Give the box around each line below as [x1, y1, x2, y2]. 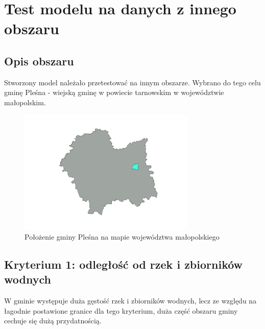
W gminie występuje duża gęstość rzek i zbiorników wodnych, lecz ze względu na [4, 295, 257, 306]
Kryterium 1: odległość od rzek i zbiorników [4, 256, 243, 272]
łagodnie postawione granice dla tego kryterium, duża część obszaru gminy [4, 305, 238, 316]
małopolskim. [4, 97, 46, 107]
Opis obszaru [4, 53, 74, 68]
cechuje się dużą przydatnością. [4, 315, 102, 326]
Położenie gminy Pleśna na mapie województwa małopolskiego [25, 231, 220, 242]
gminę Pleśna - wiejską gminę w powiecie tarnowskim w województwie [4, 87, 224, 98]
